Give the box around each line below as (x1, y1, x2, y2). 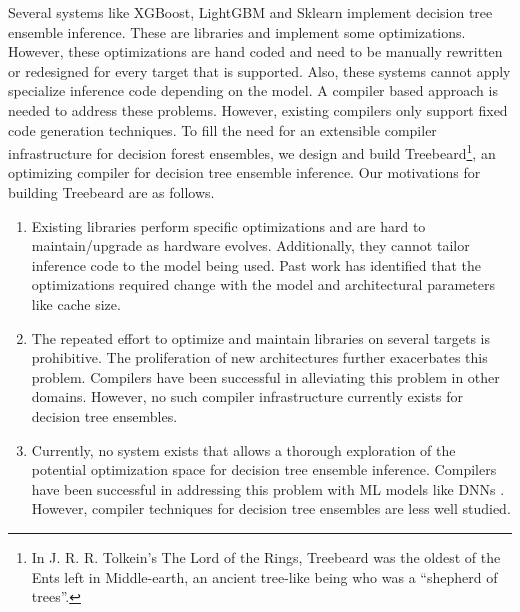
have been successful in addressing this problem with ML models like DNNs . (31, 478, 505, 499)
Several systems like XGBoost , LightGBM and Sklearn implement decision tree (8, 2, 493, 22)
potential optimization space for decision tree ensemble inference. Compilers (31, 459, 497, 480)
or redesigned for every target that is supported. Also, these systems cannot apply (8, 60, 511, 81)
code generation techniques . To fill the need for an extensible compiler (8, 119, 437, 140)
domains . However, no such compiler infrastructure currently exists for (31, 386, 463, 407)
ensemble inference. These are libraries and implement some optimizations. (8, 21, 466, 42)
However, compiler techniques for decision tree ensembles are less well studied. (31, 498, 511, 519)
